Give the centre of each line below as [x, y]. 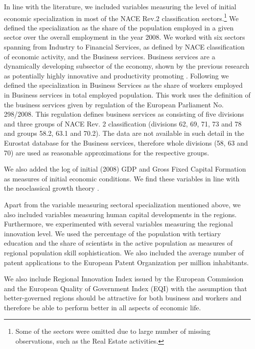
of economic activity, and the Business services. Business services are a [110, 56]
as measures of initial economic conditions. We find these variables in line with [122, 178]
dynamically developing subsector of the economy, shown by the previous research [127, 66]
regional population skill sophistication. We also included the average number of [124, 252]
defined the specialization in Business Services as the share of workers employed [123, 85]
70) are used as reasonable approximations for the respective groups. [107, 152]
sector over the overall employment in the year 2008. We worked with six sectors [125, 37]
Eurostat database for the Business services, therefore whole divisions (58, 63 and [126, 142]
